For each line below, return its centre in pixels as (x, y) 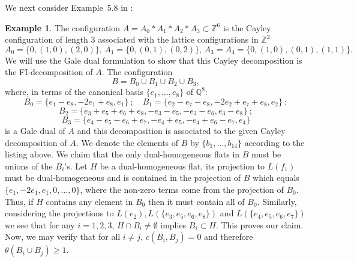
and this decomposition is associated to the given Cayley (181, 131)
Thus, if (19, 201)
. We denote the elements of (127, 142)
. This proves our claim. (259, 224)
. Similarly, (277, 201)
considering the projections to (59, 213)
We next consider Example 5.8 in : (69, 7)
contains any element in (89, 201)
